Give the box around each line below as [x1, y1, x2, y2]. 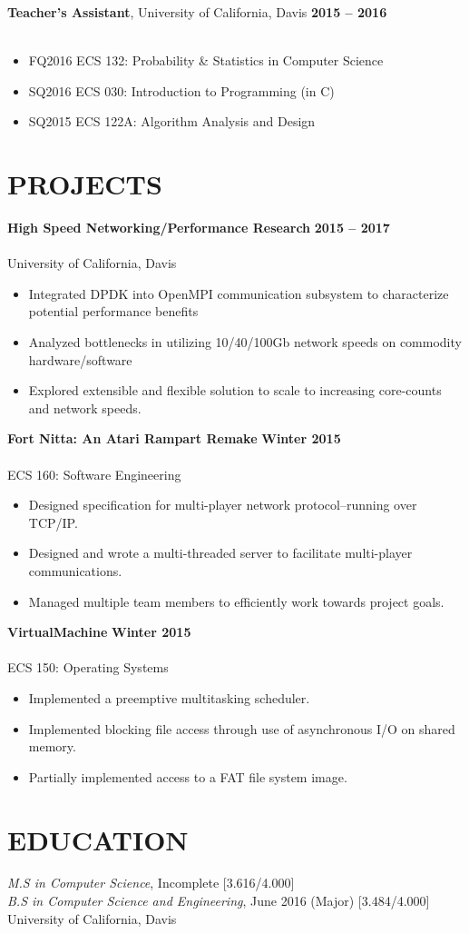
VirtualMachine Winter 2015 [7, 622, 191, 641]
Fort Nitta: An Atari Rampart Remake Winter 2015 [7, 429, 341, 448]
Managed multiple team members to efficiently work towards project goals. [28, 591, 445, 611]
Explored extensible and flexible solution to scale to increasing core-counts [28, 381, 442, 400]
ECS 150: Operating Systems [7, 658, 169, 677]
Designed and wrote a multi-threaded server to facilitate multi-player [28, 543, 413, 562]
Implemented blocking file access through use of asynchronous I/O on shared [28, 719, 455, 738]
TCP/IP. [28, 512, 78, 532]
